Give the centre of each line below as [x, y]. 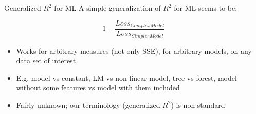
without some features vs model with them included [98, 88]
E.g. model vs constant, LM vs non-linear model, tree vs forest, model [126, 77]
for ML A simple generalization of [107, 8]
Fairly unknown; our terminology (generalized [88, 105]
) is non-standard [198, 105]
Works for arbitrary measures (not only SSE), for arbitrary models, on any [134, 50]
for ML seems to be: [206, 8]
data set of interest [46, 61]
